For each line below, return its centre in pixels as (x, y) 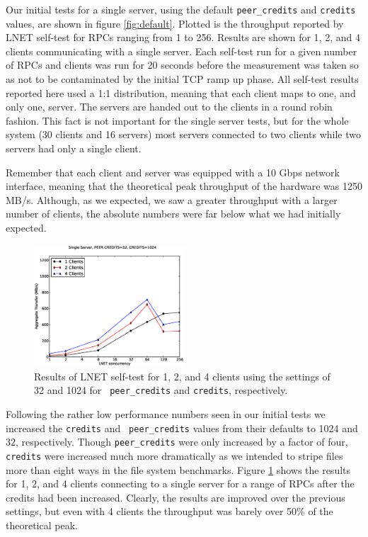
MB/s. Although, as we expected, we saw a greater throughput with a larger (172, 199)
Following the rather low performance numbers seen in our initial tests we (166, 414)
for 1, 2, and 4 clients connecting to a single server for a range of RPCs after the (180, 484)
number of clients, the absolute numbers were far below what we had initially (173, 214)
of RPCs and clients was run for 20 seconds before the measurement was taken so (182, 65)
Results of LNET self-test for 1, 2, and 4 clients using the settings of (182, 376)
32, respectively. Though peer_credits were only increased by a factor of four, (177, 442)
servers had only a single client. (74, 148)
